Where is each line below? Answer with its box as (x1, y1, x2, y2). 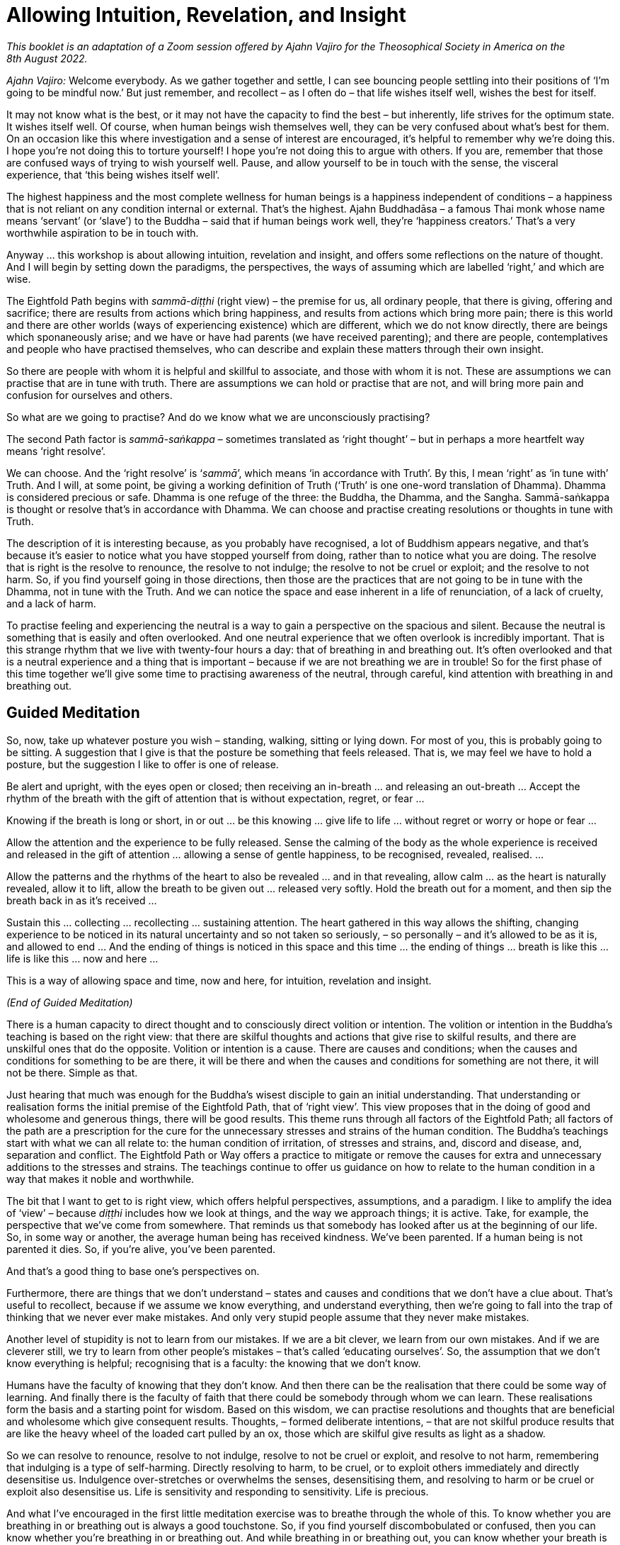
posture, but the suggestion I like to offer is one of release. (6, 758, 279, 770)
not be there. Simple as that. (6, 1066, 138, 1079)
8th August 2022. (6, 52, 88, 64)
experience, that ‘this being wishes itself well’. (6, 168, 220, 181)
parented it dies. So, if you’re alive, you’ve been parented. (6, 1242, 276, 1255)
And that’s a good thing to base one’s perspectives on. (6, 1264, 260, 1277)
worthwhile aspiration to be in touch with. (6, 226, 199, 239)
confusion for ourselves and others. (6, 388, 173, 401)
